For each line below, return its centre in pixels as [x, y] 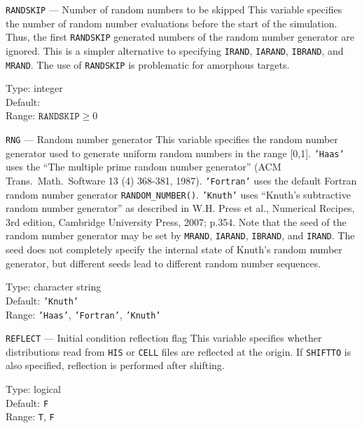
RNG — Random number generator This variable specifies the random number [172, 139]
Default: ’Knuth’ [42, 300]
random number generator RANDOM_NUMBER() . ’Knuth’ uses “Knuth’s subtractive [178, 194]
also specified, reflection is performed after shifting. [115, 365]
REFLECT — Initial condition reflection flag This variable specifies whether [164, 338]
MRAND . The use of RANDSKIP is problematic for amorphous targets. [148, 64]
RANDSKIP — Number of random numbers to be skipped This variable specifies [174, 9]
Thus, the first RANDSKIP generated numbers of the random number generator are [180, 37]
